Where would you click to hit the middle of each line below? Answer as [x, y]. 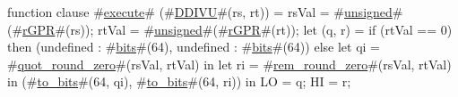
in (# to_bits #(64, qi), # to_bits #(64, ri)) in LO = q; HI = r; [179, 81]
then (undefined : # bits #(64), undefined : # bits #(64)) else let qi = [194, 47]
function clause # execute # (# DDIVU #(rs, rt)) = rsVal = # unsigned [200, 12]
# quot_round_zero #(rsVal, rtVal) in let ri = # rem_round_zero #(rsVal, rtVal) [229, 64]
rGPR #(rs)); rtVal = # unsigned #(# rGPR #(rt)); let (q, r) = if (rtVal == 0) [238, 29]
